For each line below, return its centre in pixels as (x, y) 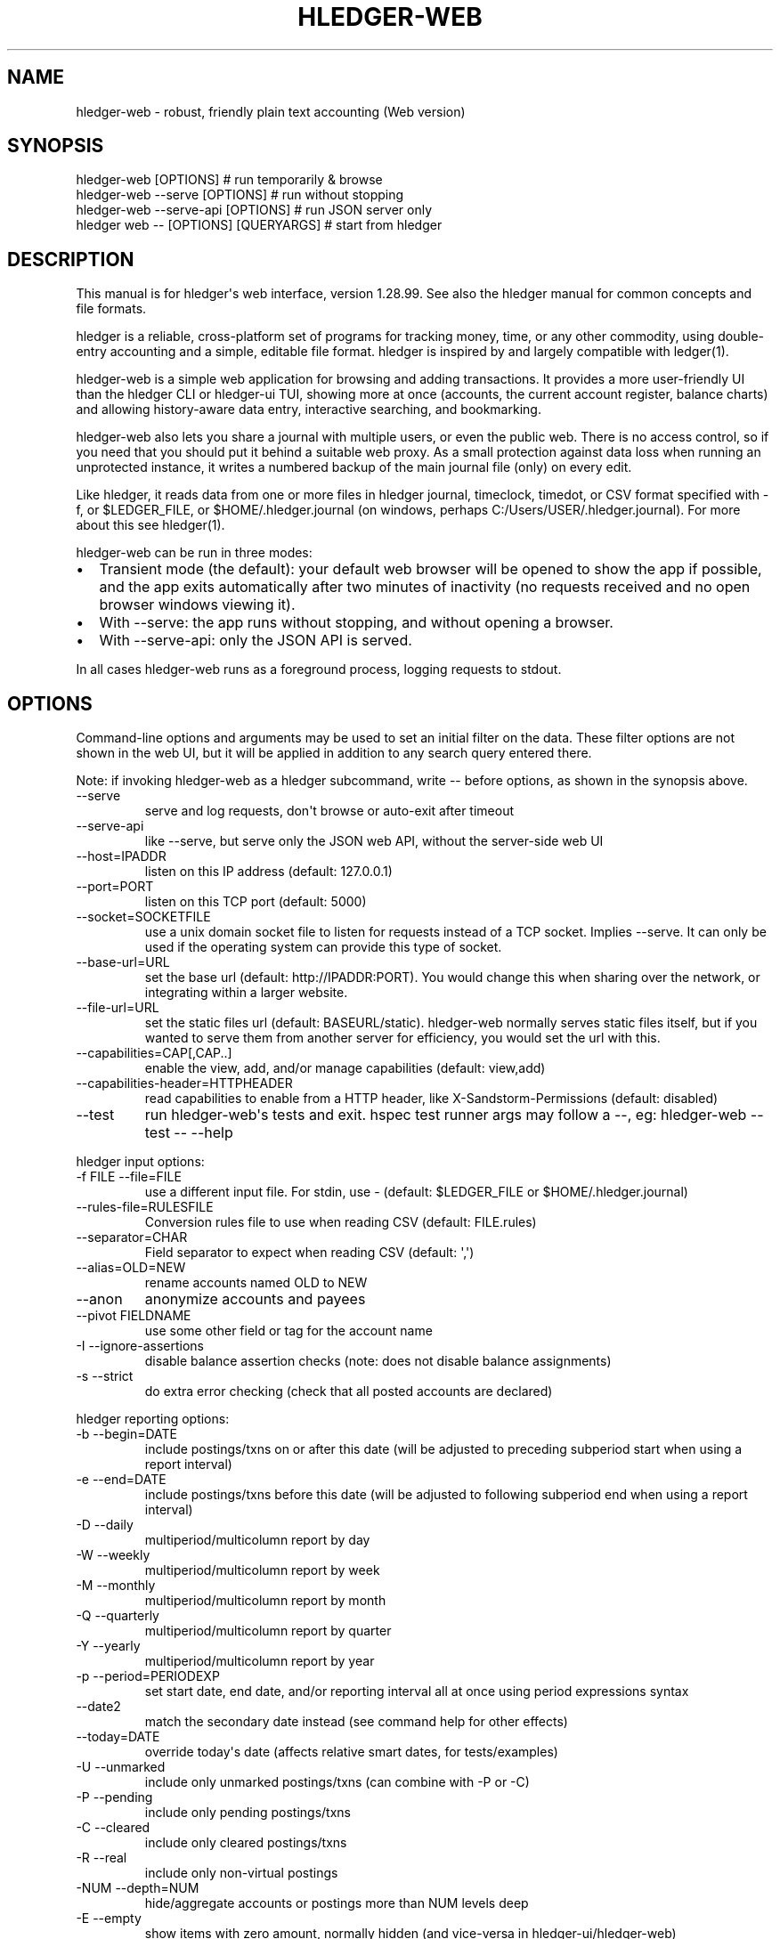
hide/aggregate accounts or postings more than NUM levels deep (337, 1903)
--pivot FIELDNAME (134, 1316)
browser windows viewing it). (197, 605)
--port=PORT (115, 887)
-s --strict (105, 1376)
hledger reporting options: (153, 1419)
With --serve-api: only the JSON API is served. (256, 641)
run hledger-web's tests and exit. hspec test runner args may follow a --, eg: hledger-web (446, 1115)
